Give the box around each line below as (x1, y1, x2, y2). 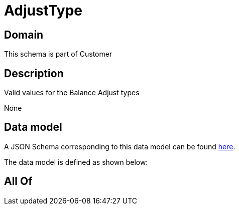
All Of (4, 175, 33, 188)
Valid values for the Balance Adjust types (4, 88, 140, 97)
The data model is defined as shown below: (4, 157, 148, 166)
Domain (4, 28, 44, 41)
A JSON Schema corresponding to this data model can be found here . (4, 142, 235, 151)
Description (4, 67, 64, 80)
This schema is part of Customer (4, 50, 112, 59)
